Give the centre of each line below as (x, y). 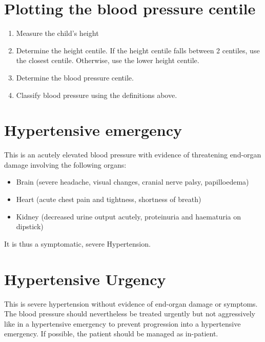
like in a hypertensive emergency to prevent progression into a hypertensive (123, 323)
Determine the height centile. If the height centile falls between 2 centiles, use (138, 50)
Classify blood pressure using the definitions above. (97, 95)
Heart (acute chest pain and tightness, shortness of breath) (109, 199)
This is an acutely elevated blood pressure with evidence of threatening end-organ (133, 155)
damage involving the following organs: (65, 164)
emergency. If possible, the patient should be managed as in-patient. (111, 334)
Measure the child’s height (57, 33)
